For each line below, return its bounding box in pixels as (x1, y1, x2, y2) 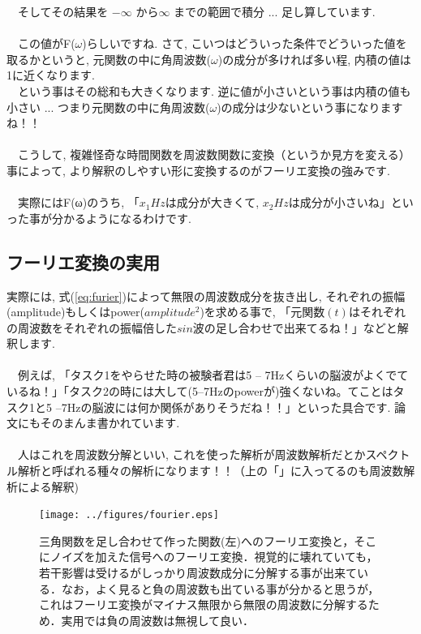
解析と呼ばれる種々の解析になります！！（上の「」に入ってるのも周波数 (17, 462, 404, 479)
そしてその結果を (17, 3, 109, 19)
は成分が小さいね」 (288, 194, 391, 211)
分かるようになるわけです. (51, 209, 191, 226)
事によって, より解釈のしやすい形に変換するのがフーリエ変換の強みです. (6, 161, 390, 178)
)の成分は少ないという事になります (217, 98, 403, 115)
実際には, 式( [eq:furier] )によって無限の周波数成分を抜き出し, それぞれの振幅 (6, 287, 406, 304)
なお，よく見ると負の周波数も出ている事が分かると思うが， (61, 580, 380, 597)
